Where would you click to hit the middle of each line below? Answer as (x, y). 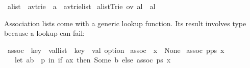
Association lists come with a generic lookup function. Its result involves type (125, 23)
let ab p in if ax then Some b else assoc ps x (93, 60)
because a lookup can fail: (44, 33)
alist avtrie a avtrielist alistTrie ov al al (81, 6)
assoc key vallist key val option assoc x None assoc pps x (116, 50)
